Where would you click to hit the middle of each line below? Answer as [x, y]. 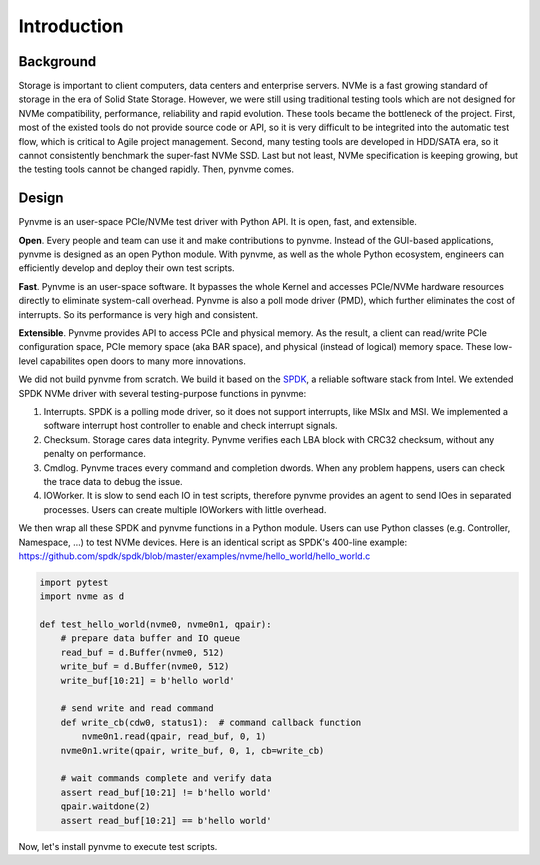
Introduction [71, 26]
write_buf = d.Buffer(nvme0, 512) [145, 666]
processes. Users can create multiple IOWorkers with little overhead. [185, 509]
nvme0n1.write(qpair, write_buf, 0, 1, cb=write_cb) [192, 750]
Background [57, 61]
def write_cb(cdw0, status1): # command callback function [211, 722]
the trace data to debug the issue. [113, 481]
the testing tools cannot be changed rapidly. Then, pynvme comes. [156, 169]
